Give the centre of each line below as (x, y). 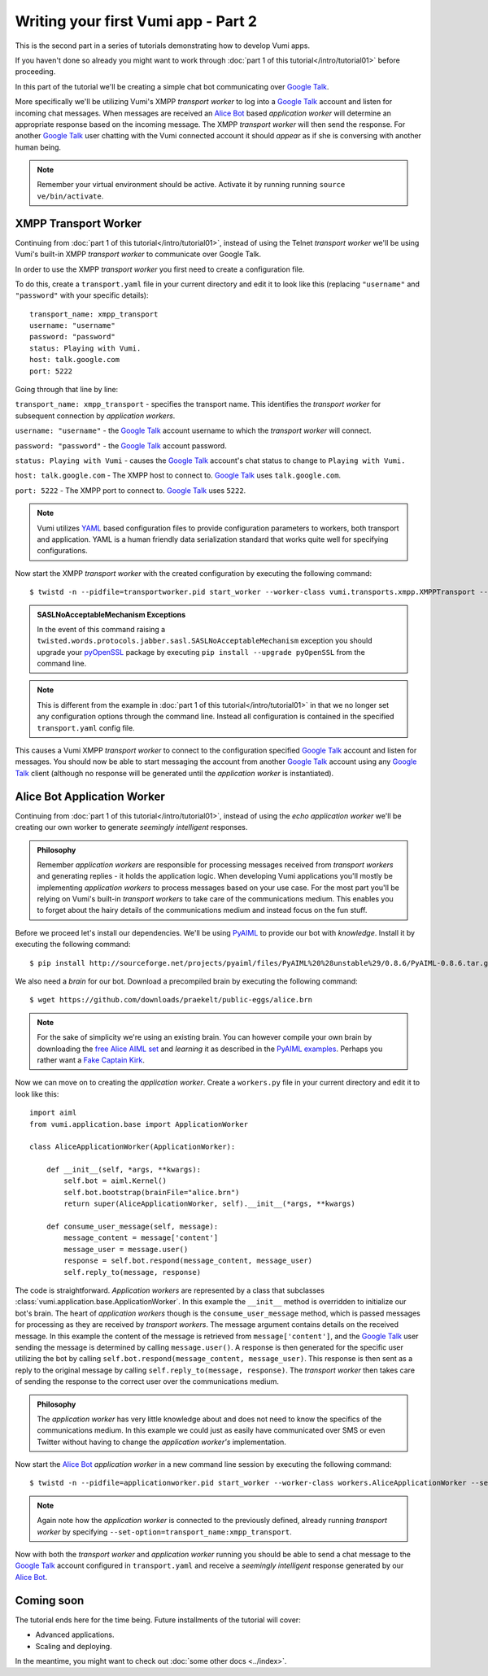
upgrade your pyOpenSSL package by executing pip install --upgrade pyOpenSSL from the (201, 652)
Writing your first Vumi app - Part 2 (136, 21)
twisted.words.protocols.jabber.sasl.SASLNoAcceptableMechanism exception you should (205, 641)
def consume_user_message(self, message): (132, 1227)
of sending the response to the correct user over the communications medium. (147, 1381)
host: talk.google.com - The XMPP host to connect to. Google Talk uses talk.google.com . (178, 475)
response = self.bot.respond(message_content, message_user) (188, 1261)
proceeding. (35, 72)
